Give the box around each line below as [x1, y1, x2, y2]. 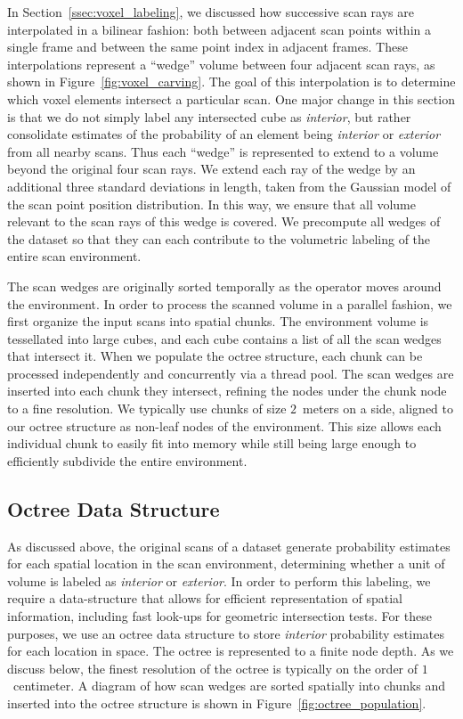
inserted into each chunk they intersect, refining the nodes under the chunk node [7, 381, 447, 400]
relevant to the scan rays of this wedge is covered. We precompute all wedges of [7, 212, 441, 231]
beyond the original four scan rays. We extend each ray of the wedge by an [7, 159, 416, 178]
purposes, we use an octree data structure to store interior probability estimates [7, 624, 444, 642]
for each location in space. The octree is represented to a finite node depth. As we [7, 641, 454, 660]
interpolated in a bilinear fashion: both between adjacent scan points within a [7, 20, 431, 38]
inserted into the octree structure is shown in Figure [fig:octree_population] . [7, 693, 426, 712]
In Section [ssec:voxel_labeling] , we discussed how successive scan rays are [7, 3, 414, 20]
